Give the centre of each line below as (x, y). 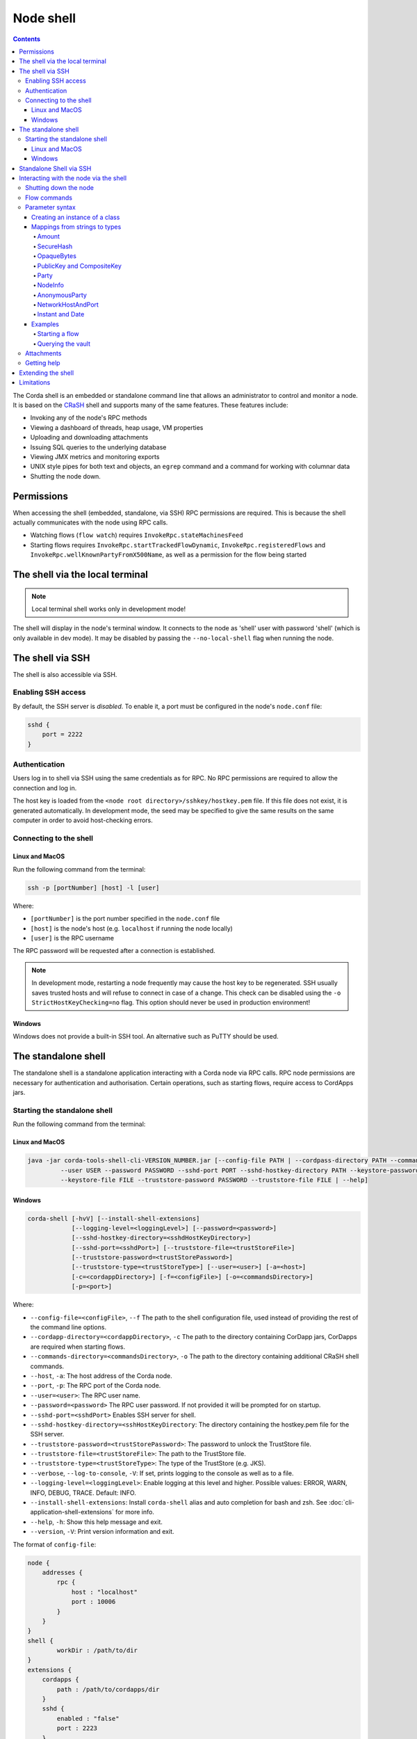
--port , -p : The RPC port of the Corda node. (96, 1386)
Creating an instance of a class (76, 217)
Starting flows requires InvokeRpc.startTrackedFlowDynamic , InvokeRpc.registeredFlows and (178, 545)
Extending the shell (47, 373)
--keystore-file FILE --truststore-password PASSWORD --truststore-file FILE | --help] (214, 1180)
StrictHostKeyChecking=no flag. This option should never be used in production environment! (171, 1002)
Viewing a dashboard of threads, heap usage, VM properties (117, 427)
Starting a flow (58, 334)
